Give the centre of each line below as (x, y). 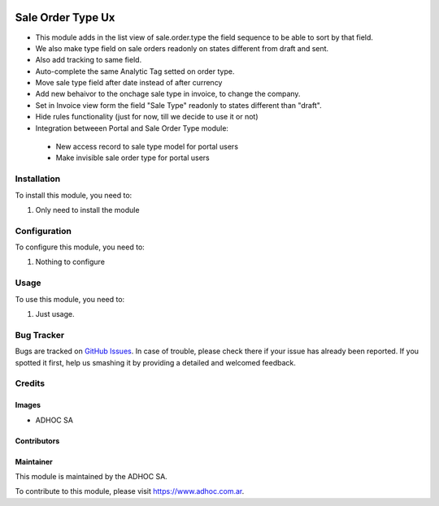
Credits (30, 383)
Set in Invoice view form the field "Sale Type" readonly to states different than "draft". (178, 105)
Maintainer (34, 461)
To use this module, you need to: (70, 299)
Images (28, 405)
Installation (38, 179)
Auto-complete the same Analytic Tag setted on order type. (135, 71)
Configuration (43, 231)
